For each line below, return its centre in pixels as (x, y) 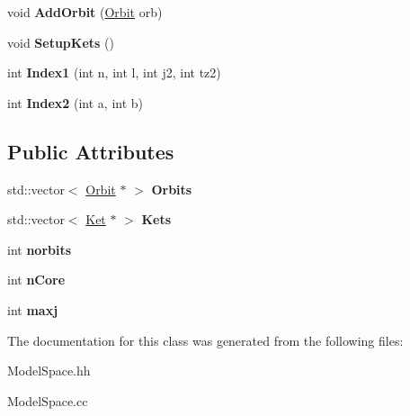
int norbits (40, 249)
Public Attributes (91, 151)
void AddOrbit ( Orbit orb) (85, 12)
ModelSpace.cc (48, 400)
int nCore (36, 280)
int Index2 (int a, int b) (76, 102)
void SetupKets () (61, 42)
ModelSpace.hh (49, 371)
